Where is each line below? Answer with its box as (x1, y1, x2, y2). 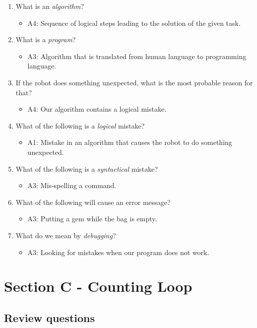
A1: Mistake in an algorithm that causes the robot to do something (27, 137, 232, 147)
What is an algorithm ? (15, 1, 84, 11)
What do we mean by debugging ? (15, 230, 116, 240)
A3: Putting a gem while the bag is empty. (27, 213, 157, 224)
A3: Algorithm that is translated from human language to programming (27, 51, 247, 61)
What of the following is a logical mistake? (15, 120, 145, 131)
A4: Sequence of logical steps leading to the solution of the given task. (27, 17, 241, 28)
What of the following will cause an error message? (15, 197, 171, 207)
